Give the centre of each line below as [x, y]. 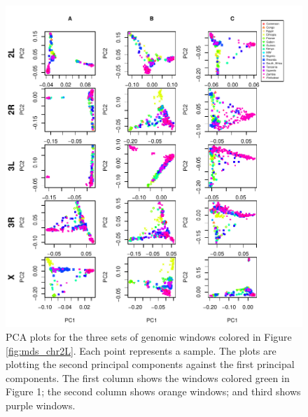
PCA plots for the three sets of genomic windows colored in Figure [149, 336]
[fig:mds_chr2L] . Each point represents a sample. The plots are [141, 350]
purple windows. [41, 405]
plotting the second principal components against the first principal [150, 364]
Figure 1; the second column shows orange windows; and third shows [153, 391]
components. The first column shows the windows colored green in [148, 377]
